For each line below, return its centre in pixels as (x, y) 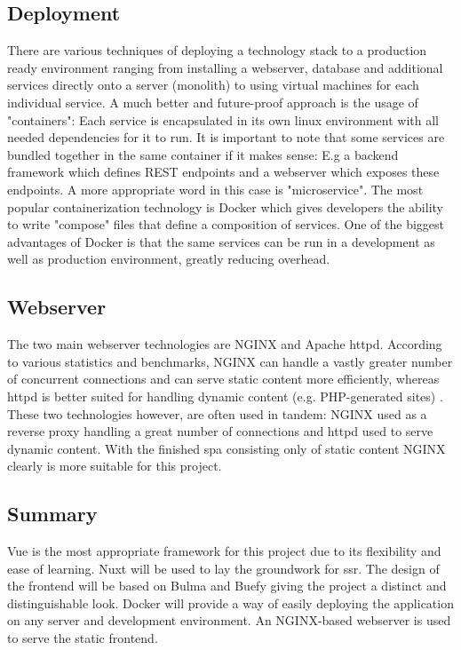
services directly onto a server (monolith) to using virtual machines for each (213, 85)
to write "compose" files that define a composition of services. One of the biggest (226, 224)
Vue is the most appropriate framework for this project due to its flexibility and (224, 551)
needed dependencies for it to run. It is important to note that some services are (226, 137)
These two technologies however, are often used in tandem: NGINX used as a (217, 413)
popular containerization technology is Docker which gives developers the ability (225, 206)
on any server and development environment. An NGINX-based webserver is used (229, 620)
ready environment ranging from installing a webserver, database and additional (225, 67)
